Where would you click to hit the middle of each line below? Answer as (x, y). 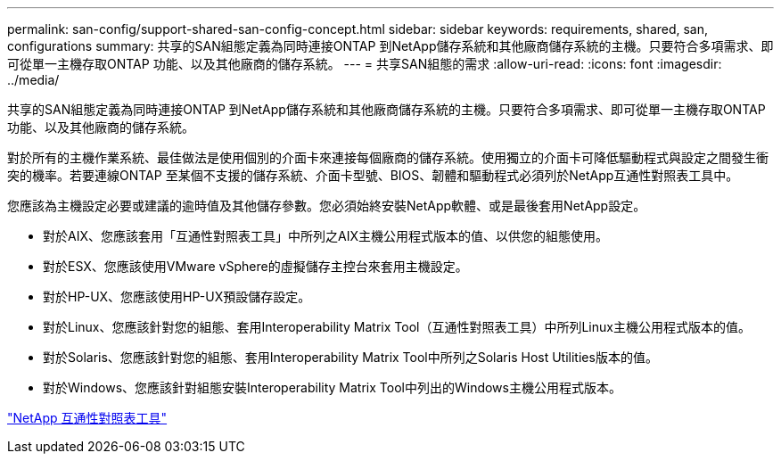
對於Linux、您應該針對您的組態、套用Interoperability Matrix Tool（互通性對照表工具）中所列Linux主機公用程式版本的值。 (397, 327)
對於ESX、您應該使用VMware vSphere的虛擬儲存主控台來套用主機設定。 (255, 266)
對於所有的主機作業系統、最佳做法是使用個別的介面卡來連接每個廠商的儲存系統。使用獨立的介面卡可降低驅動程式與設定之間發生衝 (388, 157)
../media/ (33, 80)
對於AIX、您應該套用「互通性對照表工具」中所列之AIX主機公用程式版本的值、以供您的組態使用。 (325, 236)
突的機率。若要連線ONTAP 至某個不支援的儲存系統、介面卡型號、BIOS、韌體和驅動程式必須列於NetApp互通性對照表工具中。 (373, 175)
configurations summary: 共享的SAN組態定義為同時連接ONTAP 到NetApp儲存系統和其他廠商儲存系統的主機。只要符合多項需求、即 (390, 46)
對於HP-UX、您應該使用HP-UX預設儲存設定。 (177, 296)
